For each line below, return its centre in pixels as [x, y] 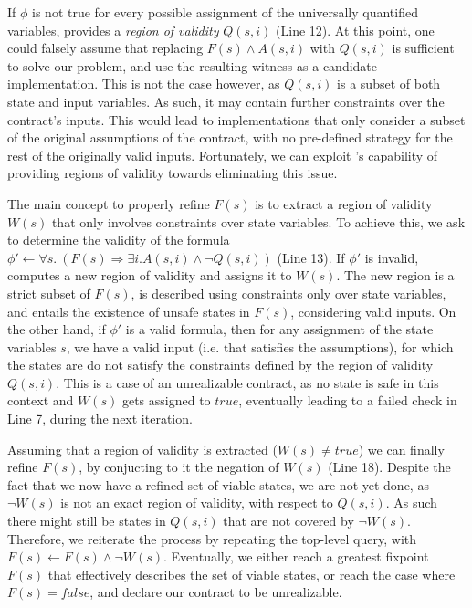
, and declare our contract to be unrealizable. [216, 592]
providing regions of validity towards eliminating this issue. [173, 173]
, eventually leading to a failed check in [348, 400]
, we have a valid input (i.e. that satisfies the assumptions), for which [260, 346]
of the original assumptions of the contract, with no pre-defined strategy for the [230, 137]
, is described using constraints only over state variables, [288, 293]
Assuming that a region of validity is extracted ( [142, 449]
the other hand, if [57, 329]
